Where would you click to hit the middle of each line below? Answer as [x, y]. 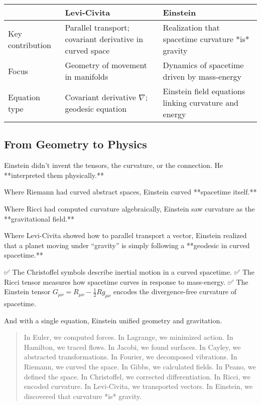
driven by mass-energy [202, 76]
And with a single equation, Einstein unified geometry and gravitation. [113, 320]
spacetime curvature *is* [206, 39]
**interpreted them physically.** [54, 175]
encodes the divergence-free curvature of [175, 291]
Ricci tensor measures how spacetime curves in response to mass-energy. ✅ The [126, 281]
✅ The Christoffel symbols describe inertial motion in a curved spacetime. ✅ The [129, 271]
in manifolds [87, 76]
